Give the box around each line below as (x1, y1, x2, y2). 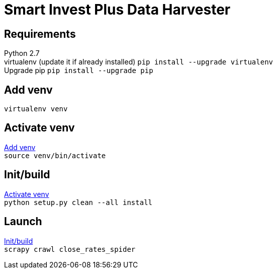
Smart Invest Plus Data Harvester (4, 1, 231, 18)
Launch (4, 215, 42, 228)
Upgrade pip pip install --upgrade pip (4, 66, 153, 75)
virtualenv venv (4, 105, 68, 113)
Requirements (4, 27, 76, 40)
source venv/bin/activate (4, 151, 106, 160)
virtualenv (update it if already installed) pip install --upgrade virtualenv (4, 57, 273, 66)
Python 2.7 (4, 49, 40, 58)
